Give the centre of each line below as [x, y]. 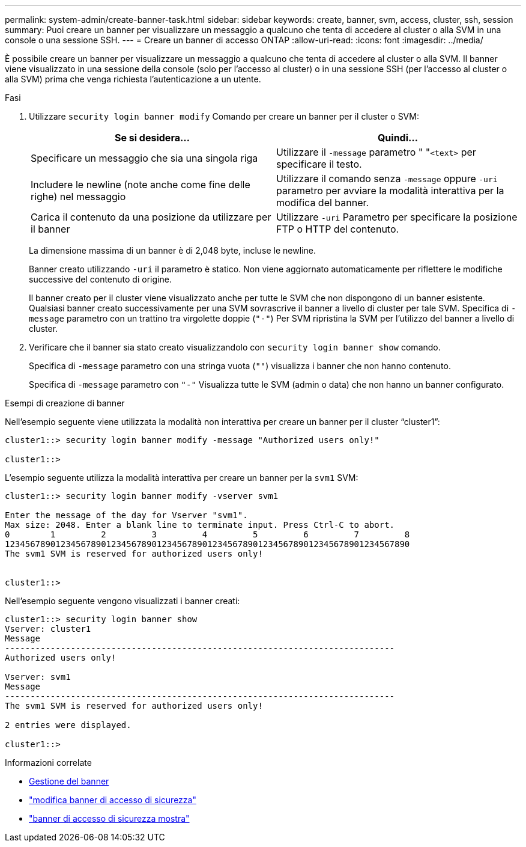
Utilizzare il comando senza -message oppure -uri [387, 179]
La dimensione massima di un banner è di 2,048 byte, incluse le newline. [172, 250]
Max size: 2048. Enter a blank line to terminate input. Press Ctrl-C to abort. [200, 525]
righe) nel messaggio [78, 197]
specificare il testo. [319, 164]
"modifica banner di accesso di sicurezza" [113, 800]
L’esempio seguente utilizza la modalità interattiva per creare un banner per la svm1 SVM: [182, 478]
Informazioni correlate [48, 763]
